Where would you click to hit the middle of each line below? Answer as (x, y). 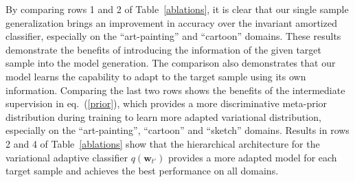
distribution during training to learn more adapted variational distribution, (163, 116)
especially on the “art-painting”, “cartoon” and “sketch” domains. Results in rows (177, 130)
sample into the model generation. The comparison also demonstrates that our (171, 63)
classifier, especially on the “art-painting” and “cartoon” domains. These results (173, 36)
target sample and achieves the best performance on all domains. (142, 171)
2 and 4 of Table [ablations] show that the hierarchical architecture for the (163, 143)
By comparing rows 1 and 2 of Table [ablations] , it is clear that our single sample (177, 9)
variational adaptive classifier (67, 157)
